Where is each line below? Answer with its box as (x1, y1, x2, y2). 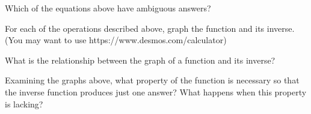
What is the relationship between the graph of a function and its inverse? (5, 53, 276, 66)
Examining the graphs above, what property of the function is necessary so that (5, 74, 300, 86)
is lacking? (5, 97, 43, 110)
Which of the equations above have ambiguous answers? (5, 2, 211, 14)
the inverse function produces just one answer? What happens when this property (5, 85, 307, 98)
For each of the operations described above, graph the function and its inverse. (5, 22, 295, 34)
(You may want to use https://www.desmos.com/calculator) (5, 34, 227, 46)
